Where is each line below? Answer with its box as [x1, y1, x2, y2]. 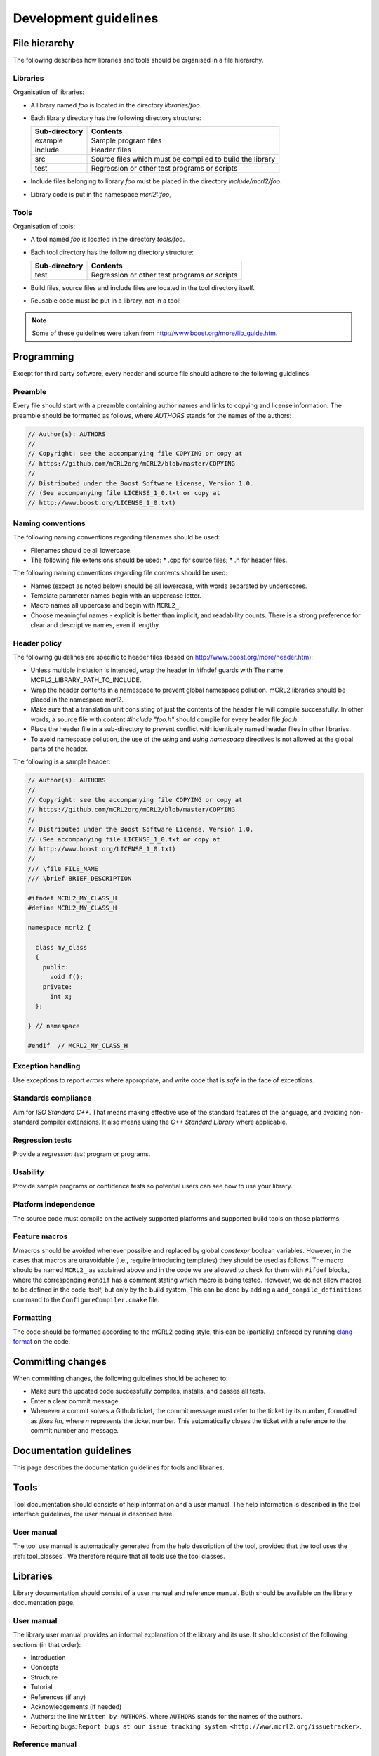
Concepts [30, 1663, 59, 1672]
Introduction [30, 1653, 66, 1661]
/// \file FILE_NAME [27, 865, 98, 872]
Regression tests [13, 1135, 72, 1145]
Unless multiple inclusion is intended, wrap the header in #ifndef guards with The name [30, 666, 284, 674]
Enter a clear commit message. [30, 1396, 121, 1405]
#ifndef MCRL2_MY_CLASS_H [27, 894, 117, 902]
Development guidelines [13, 11, 159, 26]
